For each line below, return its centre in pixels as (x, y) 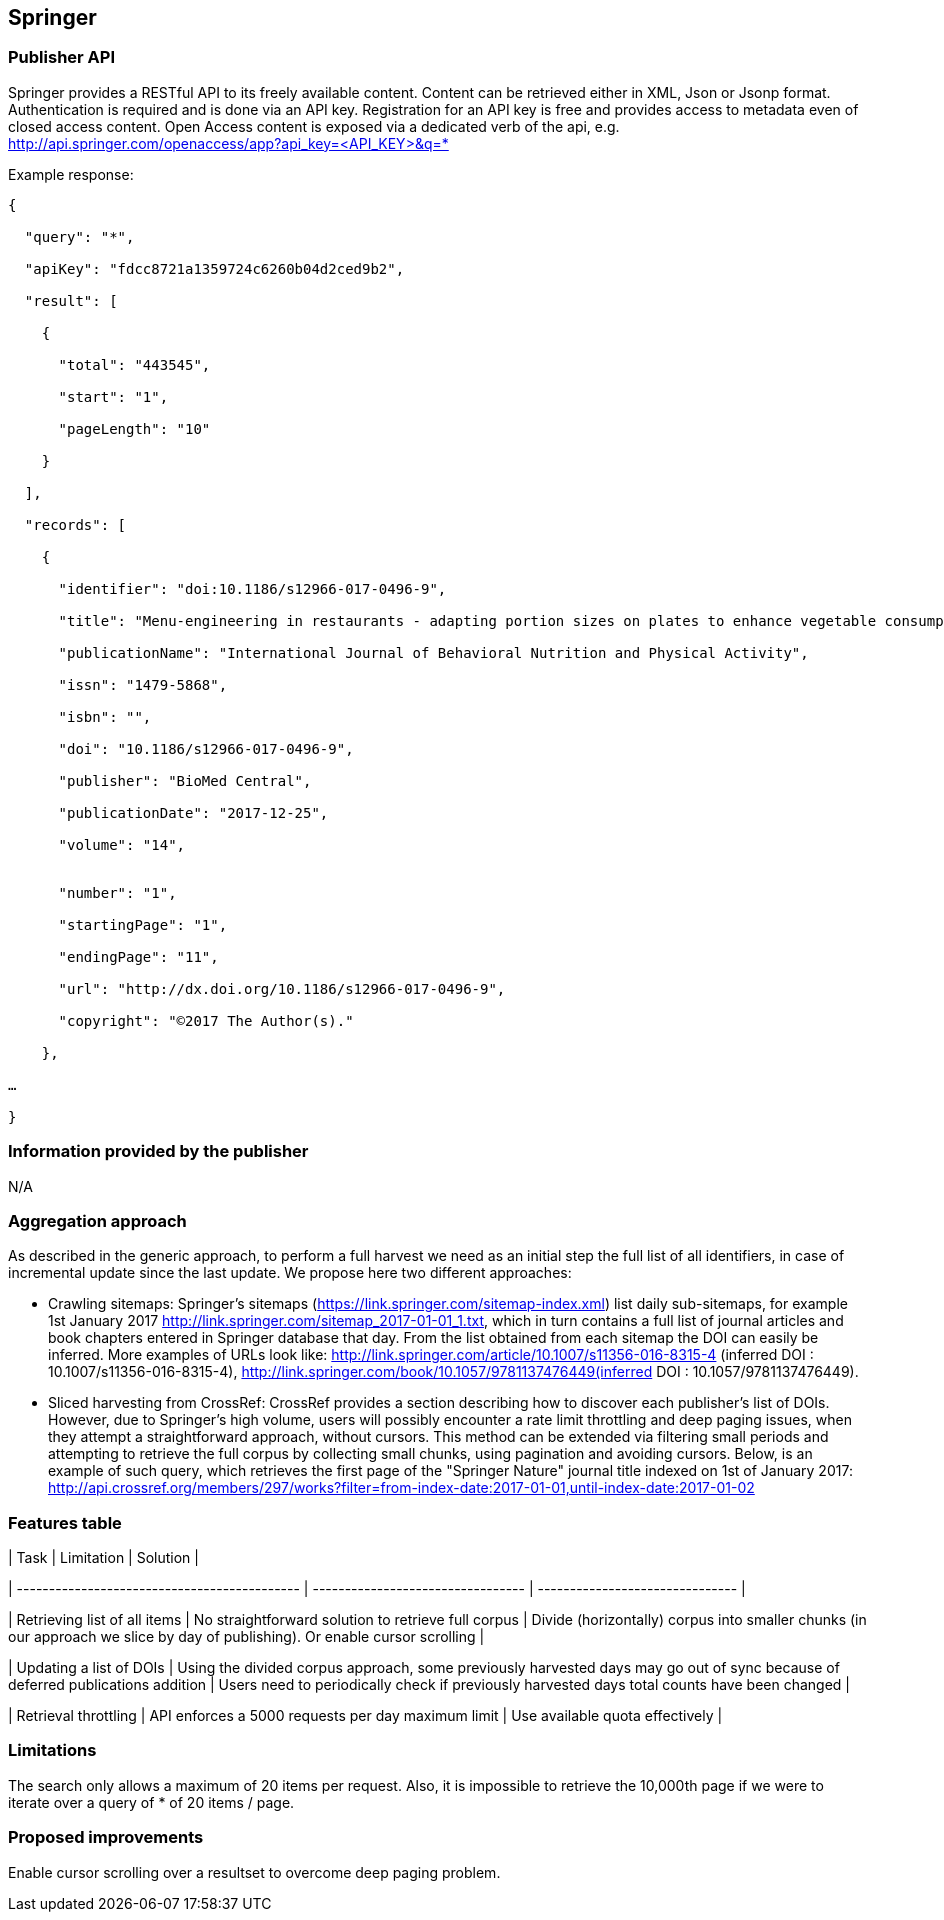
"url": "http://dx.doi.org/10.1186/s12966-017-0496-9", (282, 988)
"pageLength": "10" (134, 428)
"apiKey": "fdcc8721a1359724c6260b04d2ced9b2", (214, 268)
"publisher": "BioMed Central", (185, 780)
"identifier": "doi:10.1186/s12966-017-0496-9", (252, 588)
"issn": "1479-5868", (143, 684)
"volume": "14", (122, 844)
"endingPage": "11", (138, 956)
